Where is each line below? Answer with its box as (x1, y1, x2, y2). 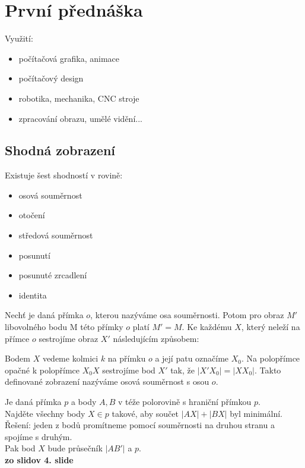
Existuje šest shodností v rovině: (5, 169, 123, 181)
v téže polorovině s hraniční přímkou (118, 395, 252, 408)
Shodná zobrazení (5, 141, 116, 159)
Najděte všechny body (5, 407, 85, 419)
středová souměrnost (18, 229, 93, 241)
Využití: (5, 32, 33, 45)
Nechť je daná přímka (5, 309, 84, 321)
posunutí (18, 249, 50, 261)
